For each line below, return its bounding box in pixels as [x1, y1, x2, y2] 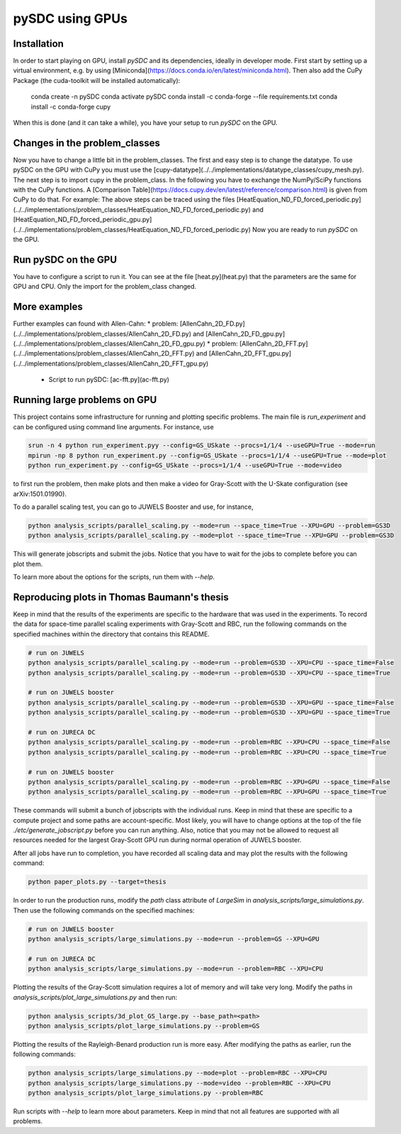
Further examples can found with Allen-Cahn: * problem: [13, 319, 179, 328]
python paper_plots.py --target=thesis [28, 878, 166, 886]
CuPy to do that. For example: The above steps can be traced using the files [13, 195, 235, 204]
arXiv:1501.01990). [13, 490, 67, 498]
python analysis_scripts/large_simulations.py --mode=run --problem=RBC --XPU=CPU [28, 965, 324, 973]
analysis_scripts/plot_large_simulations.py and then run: [13, 993, 178, 1001]
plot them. [13, 559, 43, 568]
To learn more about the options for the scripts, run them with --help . [13, 573, 215, 581]
